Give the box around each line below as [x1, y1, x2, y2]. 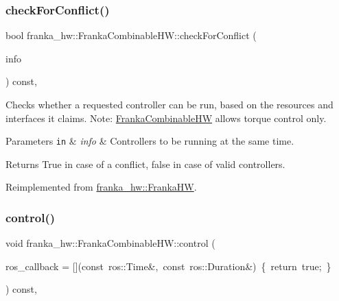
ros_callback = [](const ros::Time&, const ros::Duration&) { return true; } [5, 258, 331, 273]
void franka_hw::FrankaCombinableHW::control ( [5, 236, 215, 250]
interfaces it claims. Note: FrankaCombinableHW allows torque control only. [5, 110, 327, 125]
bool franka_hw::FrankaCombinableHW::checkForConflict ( [5, 28, 257, 43]
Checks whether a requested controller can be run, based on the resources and [5, 97, 334, 111]
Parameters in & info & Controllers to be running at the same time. [5, 134, 294, 148]
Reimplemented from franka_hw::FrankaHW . [5, 180, 197, 194]
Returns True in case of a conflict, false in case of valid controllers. [5, 156, 285, 171]
